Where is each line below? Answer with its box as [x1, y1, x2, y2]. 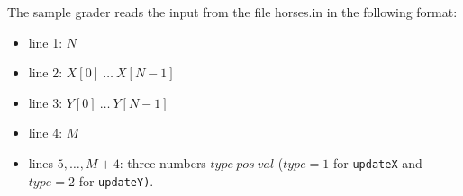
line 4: [28, 123, 63, 142]
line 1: [28, 32, 63, 51]
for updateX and [333, 153, 422, 172]
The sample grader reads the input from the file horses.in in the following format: [7, 3, 458, 21]
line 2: [28, 63, 63, 82]
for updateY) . [78, 171, 154, 190]
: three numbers [119, 153, 206, 172]
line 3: [28, 93, 63, 111]
